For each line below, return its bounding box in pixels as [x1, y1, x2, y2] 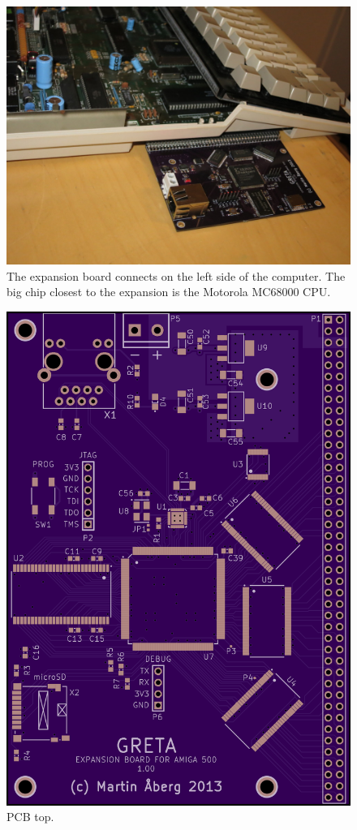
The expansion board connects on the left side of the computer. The [6, 267, 346, 284]
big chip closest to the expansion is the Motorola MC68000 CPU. [6, 283, 331, 300]
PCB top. [6, 808, 54, 825]
